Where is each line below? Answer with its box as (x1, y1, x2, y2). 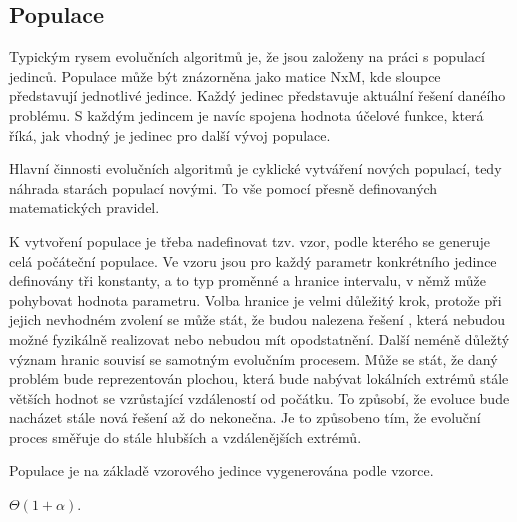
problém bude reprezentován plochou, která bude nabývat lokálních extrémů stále (9, 368, 509, 389)
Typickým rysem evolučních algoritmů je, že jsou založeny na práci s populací (9, 46, 485, 67)
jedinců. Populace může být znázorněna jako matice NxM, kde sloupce (9, 65, 441, 86)
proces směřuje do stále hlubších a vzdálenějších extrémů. (9, 426, 362, 447)
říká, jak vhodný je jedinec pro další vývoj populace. (9, 124, 331, 145)
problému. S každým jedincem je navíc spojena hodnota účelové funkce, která (9, 104, 484, 125)
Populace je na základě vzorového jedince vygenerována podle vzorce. (9, 460, 434, 481)
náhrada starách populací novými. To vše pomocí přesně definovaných (9, 177, 438, 198)
